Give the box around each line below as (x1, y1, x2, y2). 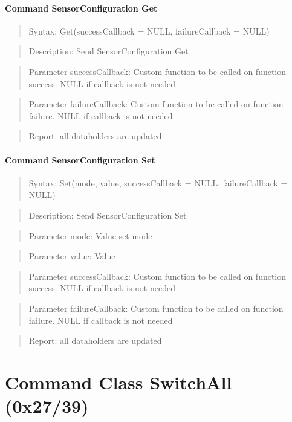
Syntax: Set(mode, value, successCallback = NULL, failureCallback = (28, 176, 288, 189)
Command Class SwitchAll (5, 369, 232, 394)
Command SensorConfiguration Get (5, 1, 158, 14)
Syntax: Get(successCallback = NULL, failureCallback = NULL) (28, 24, 270, 37)
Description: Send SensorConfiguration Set (28, 208, 187, 221)
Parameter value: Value (28, 249, 115, 262)
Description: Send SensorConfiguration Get (28, 45, 189, 58)
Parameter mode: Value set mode (28, 229, 152, 242)
